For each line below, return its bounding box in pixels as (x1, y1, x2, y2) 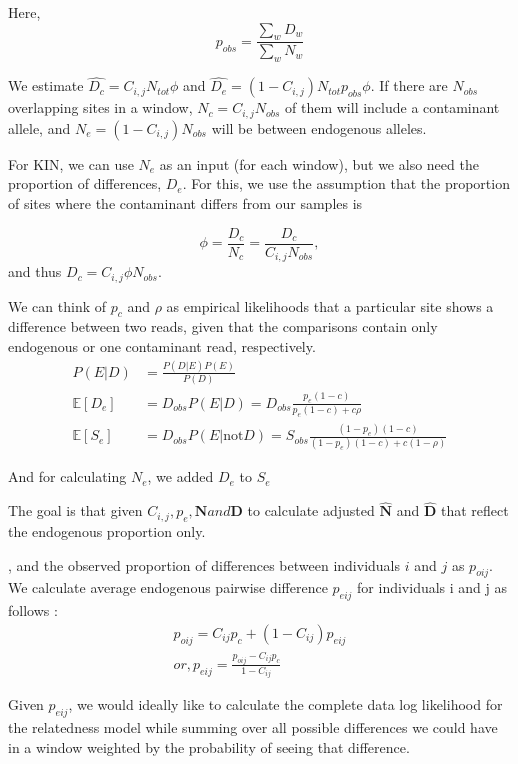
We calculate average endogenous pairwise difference (8, 577, 328, 598)
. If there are (370, 75, 448, 96)
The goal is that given (8, 500, 143, 521)
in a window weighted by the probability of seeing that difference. (8, 736, 410, 757)
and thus (8, 261, 62, 282)
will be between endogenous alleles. (211, 117, 427, 138)
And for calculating (8, 466, 127, 487)
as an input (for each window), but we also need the (159, 153, 479, 174)
